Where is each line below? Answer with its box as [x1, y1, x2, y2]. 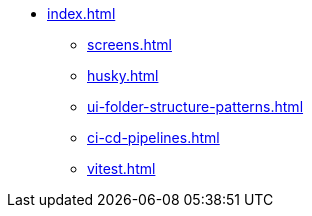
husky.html [87, 67, 159, 84]
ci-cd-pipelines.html [87, 129, 220, 146]
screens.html [87, 36, 172, 53]
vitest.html [87, 160, 156, 177]
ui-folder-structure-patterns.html [87, 98, 304, 115]
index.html [47, 5, 116, 22]
